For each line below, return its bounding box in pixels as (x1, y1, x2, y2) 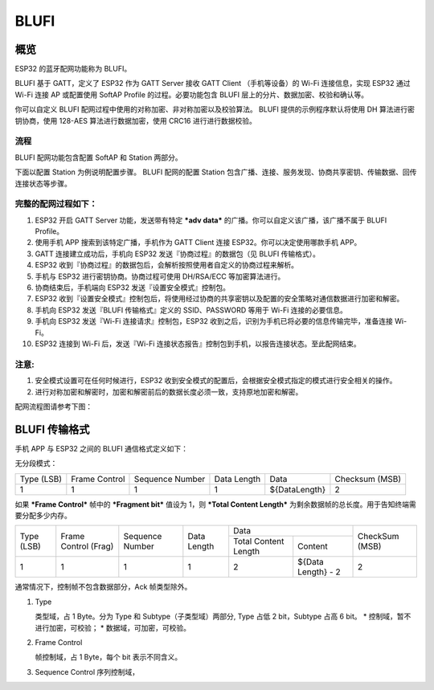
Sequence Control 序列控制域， (35, 667, 140, 676)
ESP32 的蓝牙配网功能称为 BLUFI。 (14, 64, 132, 74)
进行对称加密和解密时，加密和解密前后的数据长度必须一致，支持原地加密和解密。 (35, 386, 303, 397)
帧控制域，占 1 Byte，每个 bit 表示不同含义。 (35, 652, 182, 662)
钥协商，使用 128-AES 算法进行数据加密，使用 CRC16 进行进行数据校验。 (14, 116, 256, 125)
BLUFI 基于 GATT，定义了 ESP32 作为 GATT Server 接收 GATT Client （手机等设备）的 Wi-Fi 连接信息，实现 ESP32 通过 (14, 79, 411, 88)
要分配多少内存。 (14, 510, 72, 520)
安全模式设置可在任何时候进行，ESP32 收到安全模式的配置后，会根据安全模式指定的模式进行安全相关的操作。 (35, 376, 397, 386)
